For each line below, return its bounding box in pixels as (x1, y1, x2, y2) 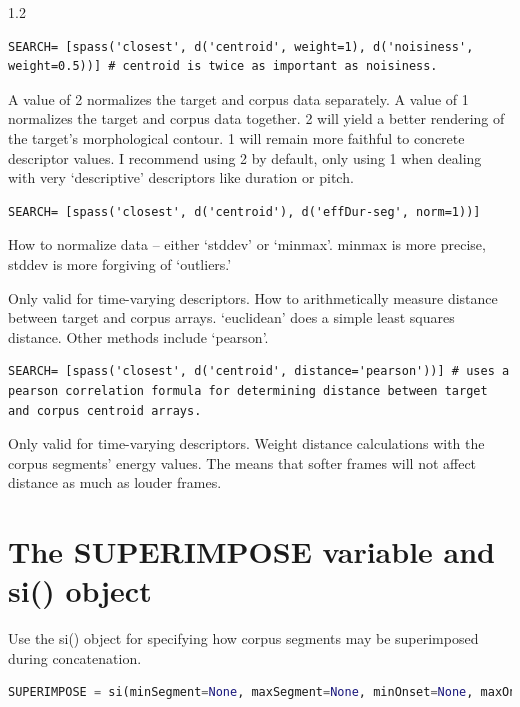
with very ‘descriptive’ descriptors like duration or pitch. (8, 167, 354, 188)
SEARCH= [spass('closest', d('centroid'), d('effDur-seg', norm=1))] (8, 204, 481, 219)
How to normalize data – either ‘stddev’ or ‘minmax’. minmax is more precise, (8, 234, 486, 255)
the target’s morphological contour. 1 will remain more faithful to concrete (8, 127, 465, 148)
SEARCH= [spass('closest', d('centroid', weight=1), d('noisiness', (8, 39, 474, 54)
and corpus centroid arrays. (8, 403, 202, 418)
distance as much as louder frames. (8, 472, 222, 493)
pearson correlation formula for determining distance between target (8, 383, 488, 398)
